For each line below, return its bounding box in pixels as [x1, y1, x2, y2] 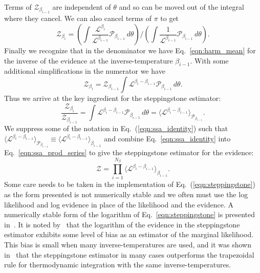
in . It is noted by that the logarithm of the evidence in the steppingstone [4, 219, 240, 229]
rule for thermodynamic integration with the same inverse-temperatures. [4, 259, 231, 270]
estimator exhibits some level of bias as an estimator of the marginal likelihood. [4, 229, 254, 240]
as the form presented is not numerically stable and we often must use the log [4, 189, 248, 199]
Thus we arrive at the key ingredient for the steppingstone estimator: [4, 92, 221, 103]
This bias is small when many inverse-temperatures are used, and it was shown [4, 239, 252, 249]
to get [160, 13, 179, 24]
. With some [190, 55, 229, 66]
